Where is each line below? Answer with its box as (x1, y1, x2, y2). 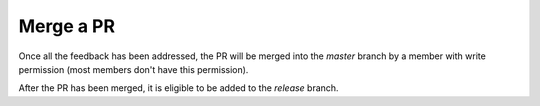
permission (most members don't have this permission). (18, 63, 249, 75)
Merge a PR (18, 15, 115, 37)
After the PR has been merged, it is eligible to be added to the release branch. (18, 82, 339, 94)
